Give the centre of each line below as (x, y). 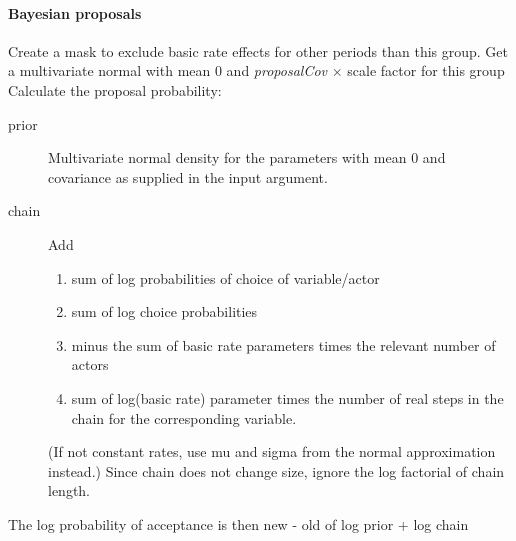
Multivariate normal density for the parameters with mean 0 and (247, 157)
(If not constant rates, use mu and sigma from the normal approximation (272, 451)
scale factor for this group (426, 70)
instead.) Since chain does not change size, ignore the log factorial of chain (276, 470)
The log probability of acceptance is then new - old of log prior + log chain (238, 523)
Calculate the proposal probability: (115, 89)
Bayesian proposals (75, 12)
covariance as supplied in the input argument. (188, 176)
